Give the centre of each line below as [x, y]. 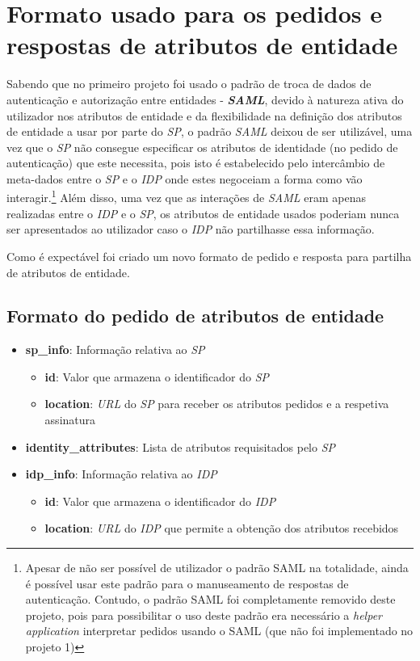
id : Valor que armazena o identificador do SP [157, 376]
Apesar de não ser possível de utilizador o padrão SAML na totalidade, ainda [217, 568]
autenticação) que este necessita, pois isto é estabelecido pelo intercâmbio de [196, 163]
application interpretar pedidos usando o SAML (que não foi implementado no [219, 631]
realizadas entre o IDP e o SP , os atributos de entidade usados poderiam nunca [203, 213]
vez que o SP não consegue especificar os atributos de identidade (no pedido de [202, 147]
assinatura [70, 420]
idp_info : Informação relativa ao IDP [121, 474]
